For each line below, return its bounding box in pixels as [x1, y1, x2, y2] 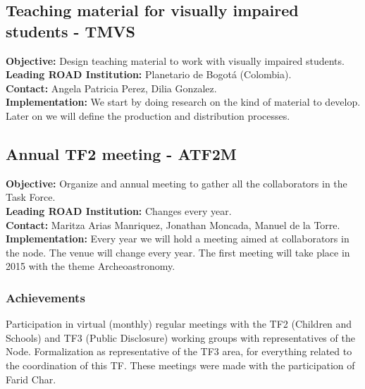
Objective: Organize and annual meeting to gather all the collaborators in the [6, 175, 347, 190]
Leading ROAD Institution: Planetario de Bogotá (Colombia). [6, 67, 292, 82]
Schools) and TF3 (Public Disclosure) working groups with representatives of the [6, 330, 355, 345]
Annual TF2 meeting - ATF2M [6, 142, 237, 164]
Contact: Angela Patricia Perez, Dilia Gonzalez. [6, 80, 217, 95]
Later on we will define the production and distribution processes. [6, 108, 290, 123]
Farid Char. [6, 371, 56, 386]
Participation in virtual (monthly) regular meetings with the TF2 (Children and [6, 316, 352, 331]
